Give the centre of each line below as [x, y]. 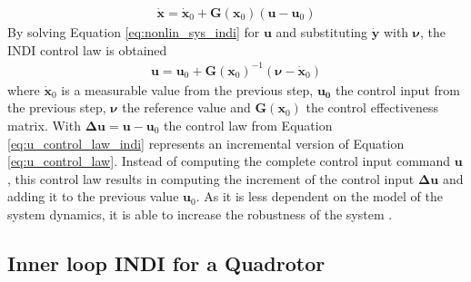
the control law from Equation [248, 125]
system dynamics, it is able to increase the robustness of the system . [200, 214]
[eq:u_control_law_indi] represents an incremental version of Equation [206, 143]
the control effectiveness [372, 107]
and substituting [322, 32]
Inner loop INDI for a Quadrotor [166, 263]
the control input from [397, 89]
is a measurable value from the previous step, [187, 89]
